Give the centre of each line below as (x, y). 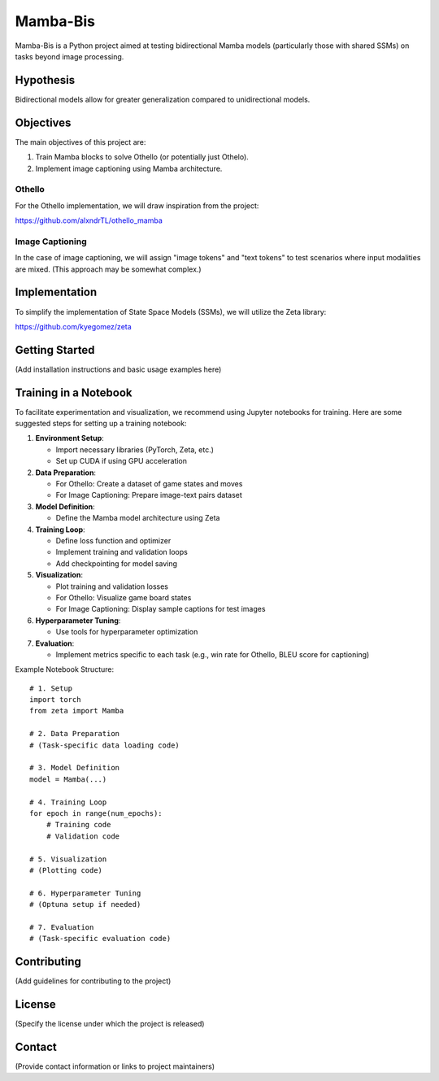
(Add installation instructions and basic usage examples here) (118, 369)
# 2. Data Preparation (75, 734)
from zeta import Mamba (77, 711)
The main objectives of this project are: (80, 142)
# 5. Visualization (68, 859)
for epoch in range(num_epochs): (96, 813)
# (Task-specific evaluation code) (100, 939)
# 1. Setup (51, 688)
